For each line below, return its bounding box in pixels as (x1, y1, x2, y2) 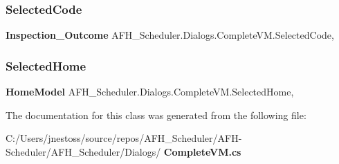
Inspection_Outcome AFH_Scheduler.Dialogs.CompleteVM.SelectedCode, (6, 28, 334, 42)
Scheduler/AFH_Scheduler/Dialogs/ (6, 144, 161, 158)
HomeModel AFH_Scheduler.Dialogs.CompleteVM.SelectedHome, (6, 84, 294, 99)
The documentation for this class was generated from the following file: (6, 107, 306, 122)
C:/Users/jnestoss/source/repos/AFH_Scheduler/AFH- (6, 131, 242, 145)
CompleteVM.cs (163, 144, 241, 158)
